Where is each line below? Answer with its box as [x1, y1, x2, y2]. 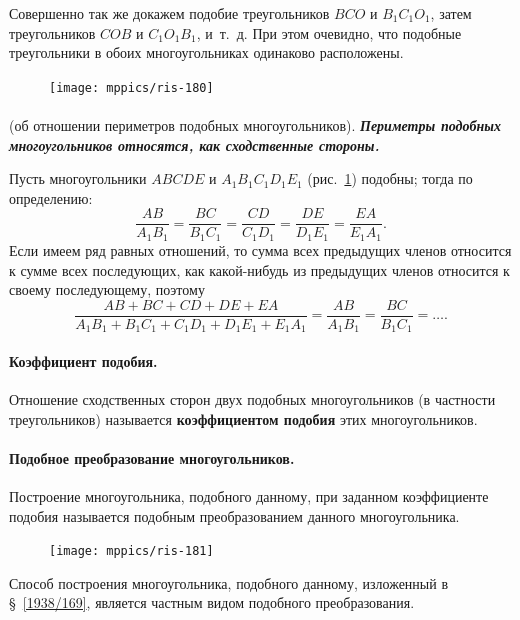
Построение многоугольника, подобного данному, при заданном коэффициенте [9, 486, 489, 506]
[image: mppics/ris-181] [49, 544, 214, 559]
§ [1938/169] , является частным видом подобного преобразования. [9, 592, 415, 613]
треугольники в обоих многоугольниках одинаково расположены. [9, 42, 404, 63]
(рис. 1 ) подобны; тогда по [307, 168, 473, 189]
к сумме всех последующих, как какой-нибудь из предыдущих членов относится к [9, 259, 510, 280]
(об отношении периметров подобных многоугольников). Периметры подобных [9, 115, 501, 136]
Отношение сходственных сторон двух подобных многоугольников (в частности [9, 389, 496, 410]
